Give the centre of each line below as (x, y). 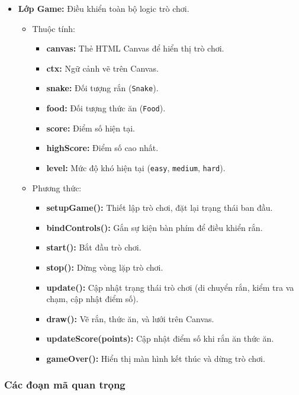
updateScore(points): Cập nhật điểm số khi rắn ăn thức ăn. (160, 338)
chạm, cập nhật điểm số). (92, 299)
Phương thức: (57, 187)
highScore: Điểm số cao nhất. (102, 148)
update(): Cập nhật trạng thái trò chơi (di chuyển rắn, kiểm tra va (170, 287)
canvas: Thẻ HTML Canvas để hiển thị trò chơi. (135, 48)
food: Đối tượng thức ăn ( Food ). (106, 108)
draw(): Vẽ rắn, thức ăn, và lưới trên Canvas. (130, 318)
